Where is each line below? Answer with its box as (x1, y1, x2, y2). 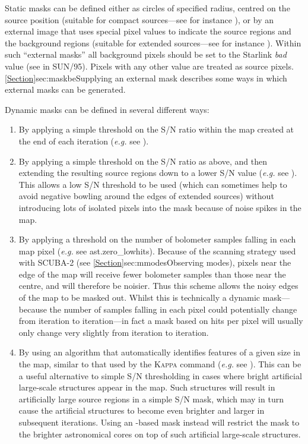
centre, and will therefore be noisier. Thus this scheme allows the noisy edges (18, 279, 299, 292)
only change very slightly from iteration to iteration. (18, 326, 209, 338)
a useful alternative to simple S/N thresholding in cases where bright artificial (18, 369, 302, 382)
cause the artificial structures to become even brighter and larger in (18, 404, 265, 417)
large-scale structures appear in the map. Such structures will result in (18, 381, 275, 393)
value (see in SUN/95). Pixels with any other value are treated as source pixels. (5, 59, 294, 72)
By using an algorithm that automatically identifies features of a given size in (18, 346, 301, 358)
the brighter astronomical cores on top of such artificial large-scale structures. (18, 427, 301, 440)
